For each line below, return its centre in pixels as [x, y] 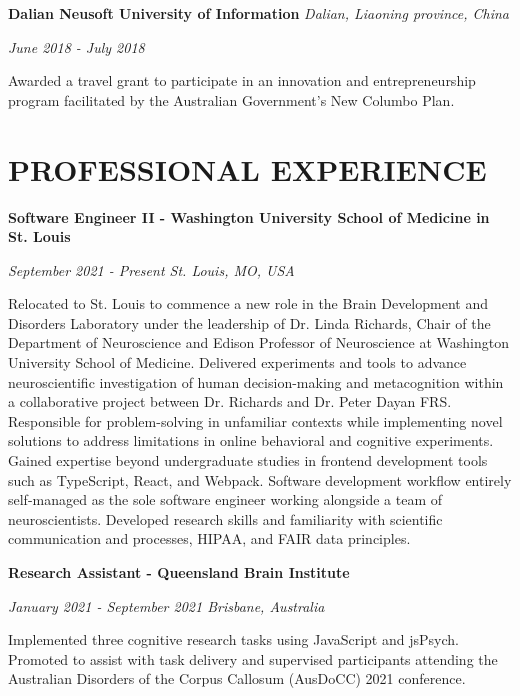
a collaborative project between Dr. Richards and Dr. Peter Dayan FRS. [230, 401]
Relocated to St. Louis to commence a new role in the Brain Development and [248, 303]
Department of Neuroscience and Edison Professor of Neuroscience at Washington [258, 342]
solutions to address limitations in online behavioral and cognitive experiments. [251, 440]
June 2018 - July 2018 [76, 46]
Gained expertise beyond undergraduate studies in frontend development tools [248, 460]
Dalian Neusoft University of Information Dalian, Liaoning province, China [258, 13]
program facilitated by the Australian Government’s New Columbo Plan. [231, 99]
